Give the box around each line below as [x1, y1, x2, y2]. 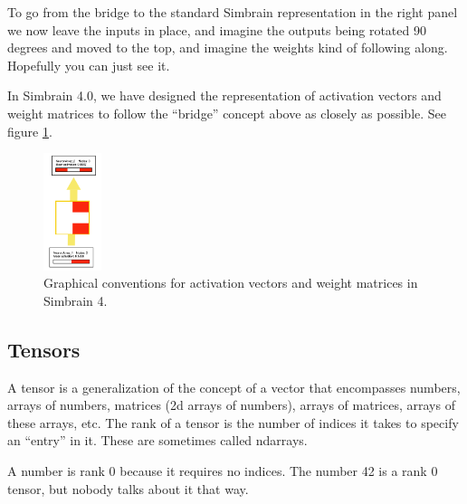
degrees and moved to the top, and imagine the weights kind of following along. [7, 38, 448, 57]
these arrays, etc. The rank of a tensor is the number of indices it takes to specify [7, 413, 459, 432]
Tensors [7, 335, 81, 363]
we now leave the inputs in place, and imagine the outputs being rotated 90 [7, 20, 426, 39]
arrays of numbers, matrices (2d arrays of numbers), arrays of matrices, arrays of [7, 395, 455, 414]
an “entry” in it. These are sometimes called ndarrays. [7, 431, 308, 450]
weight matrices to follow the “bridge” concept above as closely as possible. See [7, 103, 447, 122]
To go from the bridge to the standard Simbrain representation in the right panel [7, 3, 458, 21]
